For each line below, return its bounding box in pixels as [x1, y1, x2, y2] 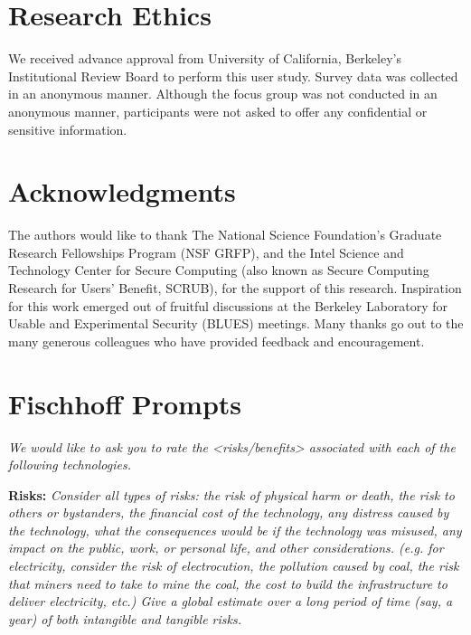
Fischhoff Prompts [8, 384, 242, 422]
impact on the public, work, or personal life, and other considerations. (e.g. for [8, 538, 444, 557]
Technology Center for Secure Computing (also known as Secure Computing [8, 261, 429, 280]
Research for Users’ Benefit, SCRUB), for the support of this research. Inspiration [8, 279, 462, 297]
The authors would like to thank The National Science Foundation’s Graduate [8, 225, 442, 244]
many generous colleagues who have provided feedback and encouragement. [8, 331, 425, 350]
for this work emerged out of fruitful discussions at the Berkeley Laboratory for [8, 296, 448, 315]
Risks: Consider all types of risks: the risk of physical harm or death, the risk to [8, 485, 455, 504]
